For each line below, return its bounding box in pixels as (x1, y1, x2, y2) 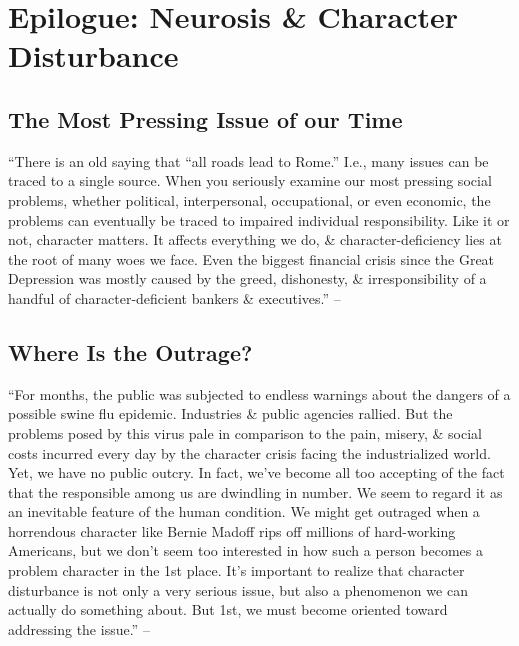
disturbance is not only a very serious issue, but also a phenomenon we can (8, 579, 468, 600)
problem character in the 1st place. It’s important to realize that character (8, 560, 465, 581)
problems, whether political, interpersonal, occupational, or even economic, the (8, 189, 491, 210)
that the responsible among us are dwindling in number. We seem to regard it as (8, 481, 503, 502)
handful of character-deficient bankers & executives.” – (8, 287, 341, 308)
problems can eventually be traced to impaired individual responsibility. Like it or (8, 209, 510, 230)
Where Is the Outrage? (8, 336, 253, 367)
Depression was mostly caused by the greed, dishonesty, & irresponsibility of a (8, 268, 487, 289)
